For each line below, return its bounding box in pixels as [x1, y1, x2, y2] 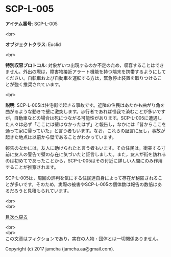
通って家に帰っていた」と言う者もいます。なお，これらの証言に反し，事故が [5, 127, 165, 133]
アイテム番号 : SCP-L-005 [5, 20, 58, 27]
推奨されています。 [22, 81, 63, 87]
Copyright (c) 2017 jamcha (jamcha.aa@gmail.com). [5, 246, 115, 252]
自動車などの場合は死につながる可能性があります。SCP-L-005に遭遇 [14, 114, 158, 121]
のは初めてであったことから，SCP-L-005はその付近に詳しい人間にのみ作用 [5, 157, 163, 163]
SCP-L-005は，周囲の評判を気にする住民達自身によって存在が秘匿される [5, 175, 158, 181]
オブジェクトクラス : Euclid [5, 41, 61, 48]
